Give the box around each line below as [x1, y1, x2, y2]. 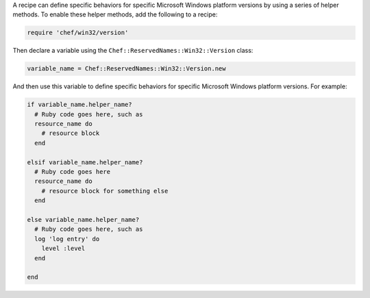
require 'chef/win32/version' [27, 29, 129, 37]
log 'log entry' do [34, 235, 100, 243]
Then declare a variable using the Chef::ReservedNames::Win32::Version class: [12, 47, 254, 55]
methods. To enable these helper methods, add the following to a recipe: [12, 10, 218, 18]
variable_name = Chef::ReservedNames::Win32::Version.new [27, 65, 226, 73]
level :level [41, 245, 86, 253]
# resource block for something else [41, 187, 169, 195]
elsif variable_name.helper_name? [27, 158, 143, 166]
